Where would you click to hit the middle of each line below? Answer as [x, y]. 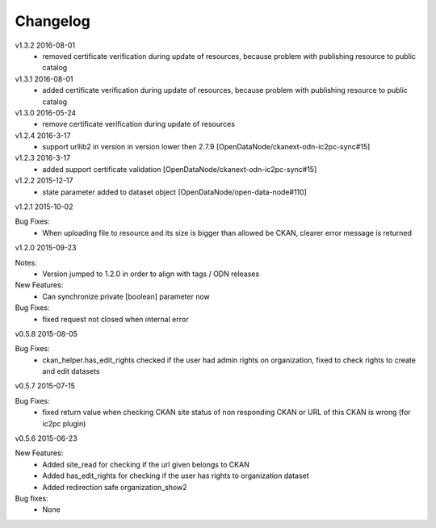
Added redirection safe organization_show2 [115, 487]
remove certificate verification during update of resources [139, 124]
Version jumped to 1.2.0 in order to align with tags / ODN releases [151, 274]
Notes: [26, 262]
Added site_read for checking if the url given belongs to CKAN [146, 464]
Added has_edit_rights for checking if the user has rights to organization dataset [176, 476]
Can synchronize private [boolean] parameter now [126, 296]
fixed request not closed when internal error [115, 319]
